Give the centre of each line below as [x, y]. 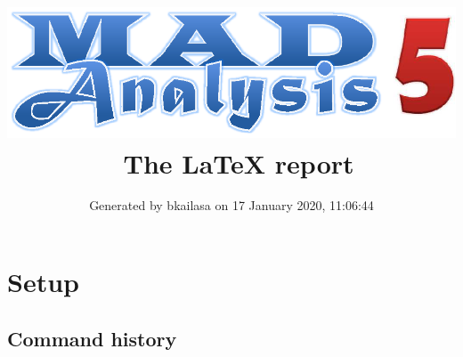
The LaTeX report [239, 162]
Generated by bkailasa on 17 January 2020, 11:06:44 [231, 205]
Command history [92, 338]
